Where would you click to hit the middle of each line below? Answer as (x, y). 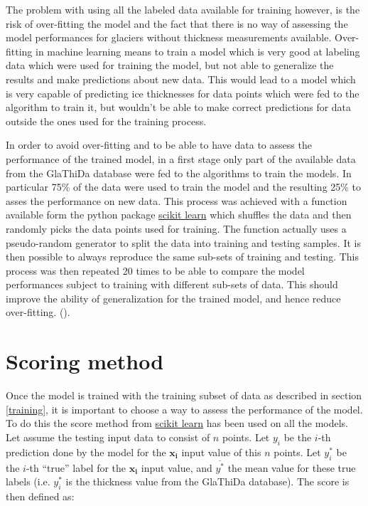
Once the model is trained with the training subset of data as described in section (184, 395)
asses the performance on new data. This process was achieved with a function (177, 200)
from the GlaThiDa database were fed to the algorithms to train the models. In (179, 173)
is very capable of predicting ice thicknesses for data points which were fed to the (183, 93)
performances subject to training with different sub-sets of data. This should (172, 284)
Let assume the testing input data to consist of (108, 437)
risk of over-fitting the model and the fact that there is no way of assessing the (177, 23)
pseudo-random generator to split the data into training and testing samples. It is (183, 242)
